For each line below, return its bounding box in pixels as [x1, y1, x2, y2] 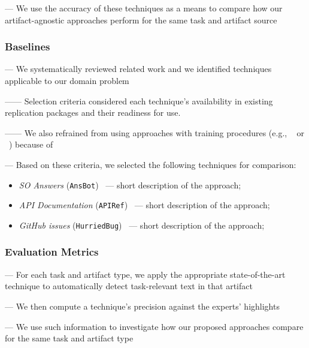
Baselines [5, 39, 50, 54]
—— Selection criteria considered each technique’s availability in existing [5, 94, 273, 107]
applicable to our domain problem [5, 74, 129, 86]
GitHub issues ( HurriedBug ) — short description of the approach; [19, 218, 265, 231]
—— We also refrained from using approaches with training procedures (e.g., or [5, 126, 304, 139]
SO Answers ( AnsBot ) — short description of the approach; [19, 178, 241, 191]
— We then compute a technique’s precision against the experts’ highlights [5, 299, 280, 312]
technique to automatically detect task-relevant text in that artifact [5, 280, 253, 292]
